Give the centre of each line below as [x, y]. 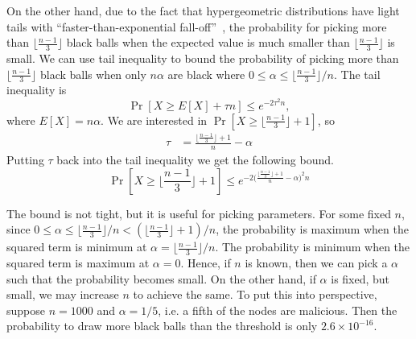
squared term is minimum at [77, 247]
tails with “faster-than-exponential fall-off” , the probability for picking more [197, 26]
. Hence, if [206, 263]
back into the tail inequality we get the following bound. [195, 160]
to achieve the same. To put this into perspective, [255, 294]
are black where [206, 74]
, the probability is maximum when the [312, 229]
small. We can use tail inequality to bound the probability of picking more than [203, 58]
